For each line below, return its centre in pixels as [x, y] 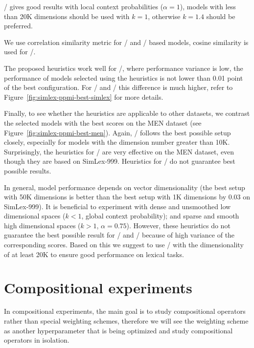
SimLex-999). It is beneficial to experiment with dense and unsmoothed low [117, 206]
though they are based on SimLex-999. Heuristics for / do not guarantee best [120, 161]
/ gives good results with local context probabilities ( [84, 6]
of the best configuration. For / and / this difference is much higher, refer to [118, 87]
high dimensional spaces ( [42, 225]
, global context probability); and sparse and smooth [160, 216]
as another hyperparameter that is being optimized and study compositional [118, 330]
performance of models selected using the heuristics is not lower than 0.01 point [124, 77]
